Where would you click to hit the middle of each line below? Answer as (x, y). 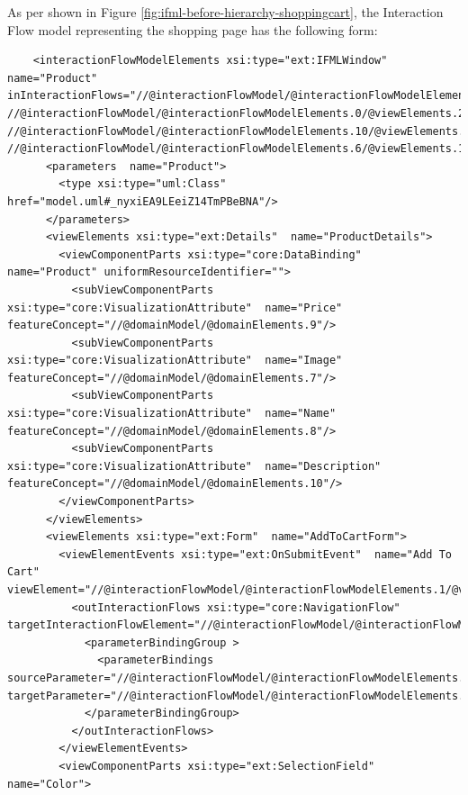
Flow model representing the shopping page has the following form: (193, 29)
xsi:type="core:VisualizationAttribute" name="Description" (194, 466)
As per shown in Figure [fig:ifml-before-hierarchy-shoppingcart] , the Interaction (225, 12)
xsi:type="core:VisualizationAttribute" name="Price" (175, 307)
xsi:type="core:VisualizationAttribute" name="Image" (175, 361)
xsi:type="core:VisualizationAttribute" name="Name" (172, 414)
